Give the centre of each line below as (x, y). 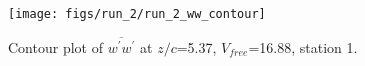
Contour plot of (55, 46)
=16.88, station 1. (303, 46)
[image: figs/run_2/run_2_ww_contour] (137, 14)
